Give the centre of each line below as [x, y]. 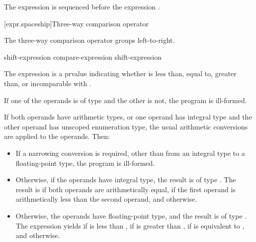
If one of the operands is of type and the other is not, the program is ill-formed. [126, 100]
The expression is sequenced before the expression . [82, 6]
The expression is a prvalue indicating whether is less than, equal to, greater [120, 73]
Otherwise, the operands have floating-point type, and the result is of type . [131, 215]
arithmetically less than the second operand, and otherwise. [106, 199]
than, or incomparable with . [48, 83]
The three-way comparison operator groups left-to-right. [89, 40]
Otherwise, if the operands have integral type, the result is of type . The [126, 180]
